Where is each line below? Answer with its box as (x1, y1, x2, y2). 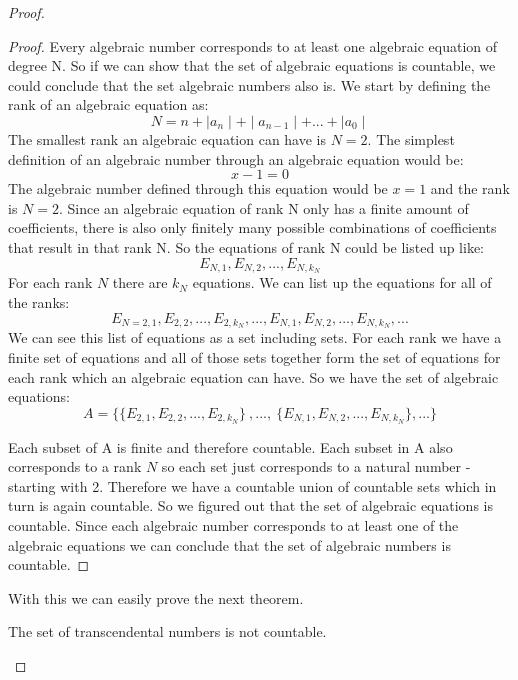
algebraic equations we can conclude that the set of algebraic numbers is (8, 534, 451, 555)
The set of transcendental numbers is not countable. (8, 621, 327, 642)
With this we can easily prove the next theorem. (8, 587, 304, 608)
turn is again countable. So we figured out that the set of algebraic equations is (8, 495, 493, 516)
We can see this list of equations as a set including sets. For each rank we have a (8, 327, 502, 348)
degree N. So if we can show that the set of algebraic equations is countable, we (8, 55, 496, 76)
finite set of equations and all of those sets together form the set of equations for (8, 347, 501, 368)
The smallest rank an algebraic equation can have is (8, 128, 327, 149)
